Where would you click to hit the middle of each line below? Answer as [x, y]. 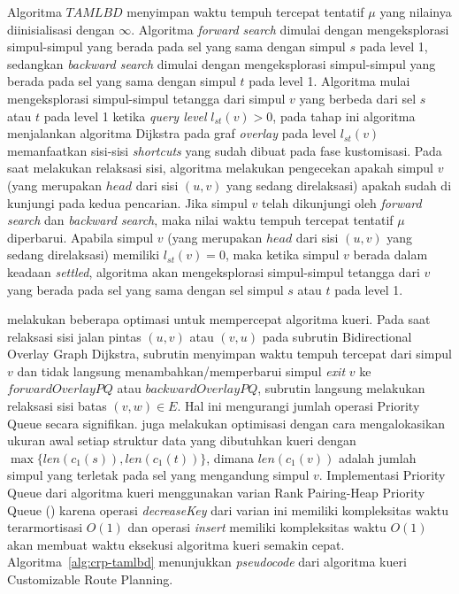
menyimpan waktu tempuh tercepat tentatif [245, 12]
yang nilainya [416, 12]
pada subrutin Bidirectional [337, 336]
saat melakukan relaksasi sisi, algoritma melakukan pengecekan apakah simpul [220, 168]
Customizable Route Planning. [90, 579]
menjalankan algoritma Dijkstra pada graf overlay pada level [172, 133]
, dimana [230, 457]
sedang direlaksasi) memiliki [84, 255]
